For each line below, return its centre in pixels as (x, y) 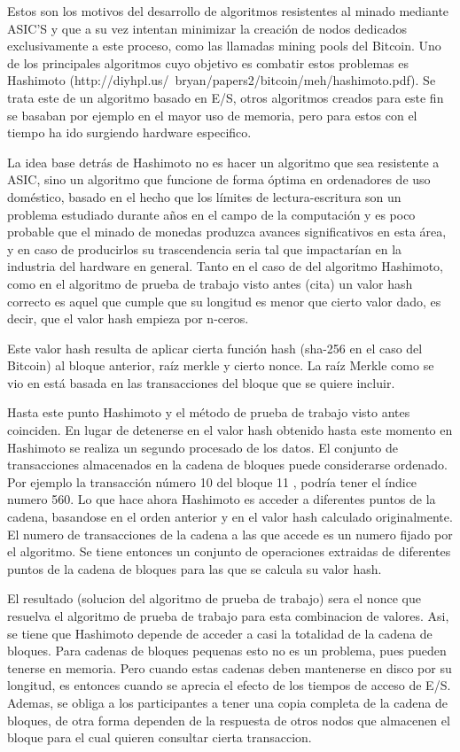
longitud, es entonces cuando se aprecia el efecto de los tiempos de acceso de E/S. (229, 685)
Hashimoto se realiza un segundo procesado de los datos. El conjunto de (203, 447)
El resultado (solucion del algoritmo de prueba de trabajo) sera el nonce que (214, 598)
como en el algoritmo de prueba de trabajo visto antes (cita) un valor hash (210, 283)
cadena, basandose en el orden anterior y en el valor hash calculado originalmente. (230, 517)
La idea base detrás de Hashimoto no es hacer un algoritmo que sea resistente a (223, 162)
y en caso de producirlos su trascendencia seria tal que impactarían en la (205, 248)
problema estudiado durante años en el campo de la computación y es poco (211, 214)
